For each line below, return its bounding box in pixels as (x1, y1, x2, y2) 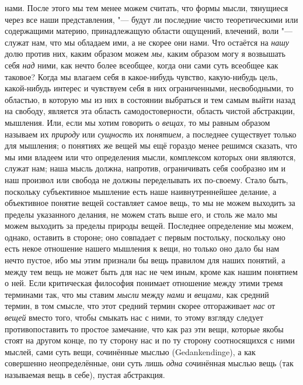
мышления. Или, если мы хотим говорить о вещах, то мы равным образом (5, 116, 270, 128)
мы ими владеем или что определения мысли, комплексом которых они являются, (5, 150, 296, 163)
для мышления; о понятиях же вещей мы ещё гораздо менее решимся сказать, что (5, 139, 297, 152)
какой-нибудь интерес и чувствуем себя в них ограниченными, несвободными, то (5, 82, 294, 94)
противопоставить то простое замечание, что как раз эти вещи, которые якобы (5, 322, 284, 335)
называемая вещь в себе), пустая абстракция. (5, 369, 165, 380)
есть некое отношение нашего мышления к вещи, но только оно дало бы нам (5, 242, 280, 255)
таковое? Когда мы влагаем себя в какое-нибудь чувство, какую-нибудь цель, (5, 70, 278, 82)
